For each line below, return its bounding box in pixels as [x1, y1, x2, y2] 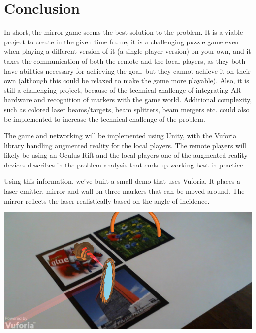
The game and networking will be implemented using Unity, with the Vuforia [4, 130, 237, 141]
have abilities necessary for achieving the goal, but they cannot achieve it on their [4, 65, 251, 76]
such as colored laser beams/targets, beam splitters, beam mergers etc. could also [4, 104, 250, 114]
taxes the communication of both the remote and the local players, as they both [4, 55, 246, 66]
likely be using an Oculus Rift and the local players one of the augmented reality [4, 150, 248, 160]
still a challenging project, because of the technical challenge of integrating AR [4, 84, 241, 95]
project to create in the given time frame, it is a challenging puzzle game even [4, 36, 239, 46]
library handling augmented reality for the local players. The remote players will [4, 140, 246, 150]
